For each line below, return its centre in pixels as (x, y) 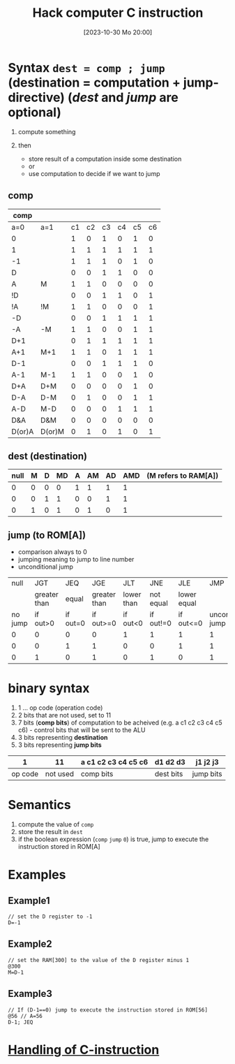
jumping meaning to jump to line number (76, 560)
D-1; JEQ (21, 1022)
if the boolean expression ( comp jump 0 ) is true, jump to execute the (113, 839)
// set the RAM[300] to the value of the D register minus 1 (99, 960)
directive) (37, 97)
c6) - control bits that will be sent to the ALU (82, 730)
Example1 (29, 900)
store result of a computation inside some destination (105, 159)
